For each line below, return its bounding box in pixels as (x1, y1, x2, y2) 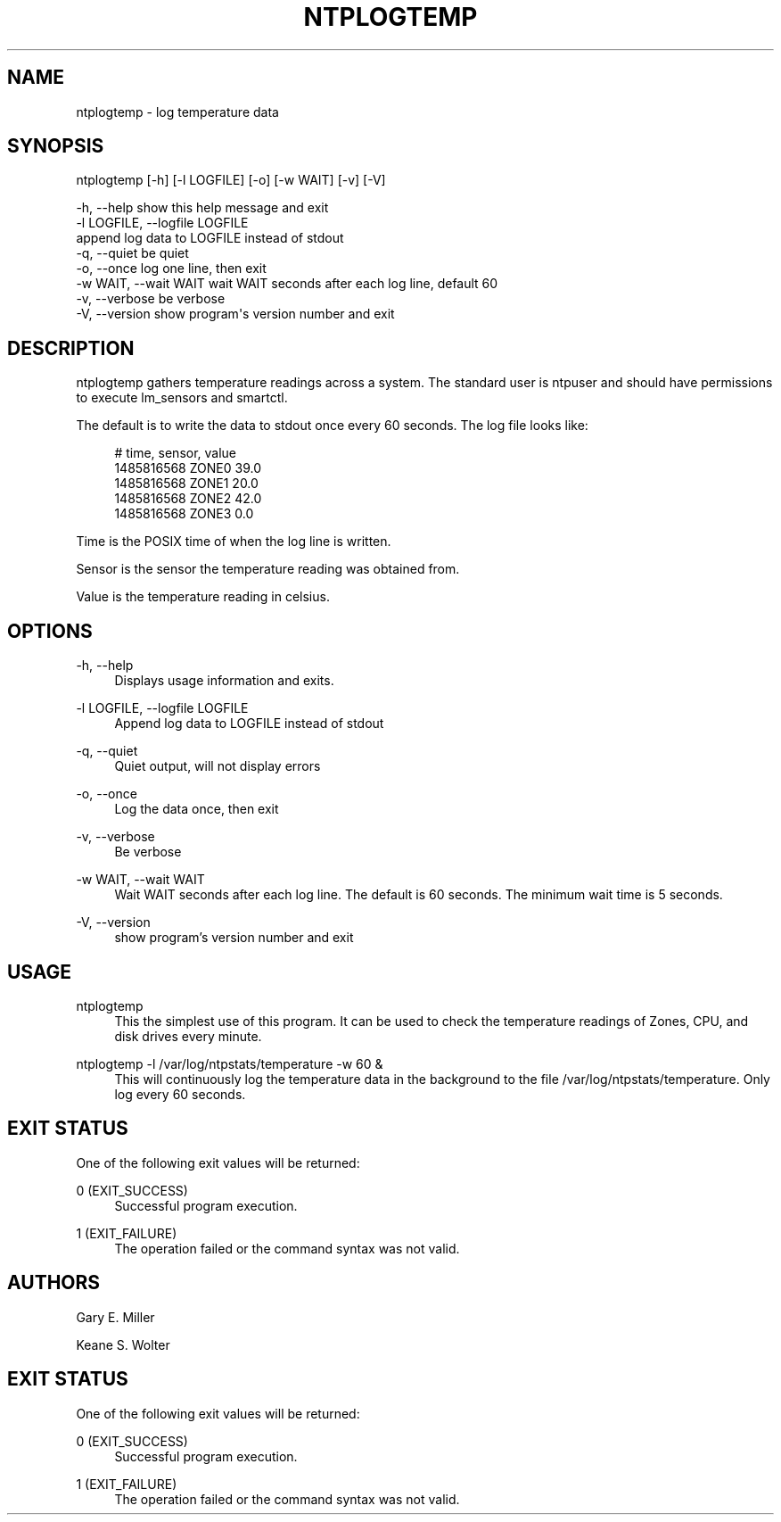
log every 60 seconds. (114, 1086, 246, 1102)
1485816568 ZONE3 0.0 (114, 506, 254, 522)
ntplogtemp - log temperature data (76, 103, 279, 120)
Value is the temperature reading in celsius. (76, 589, 330, 605)
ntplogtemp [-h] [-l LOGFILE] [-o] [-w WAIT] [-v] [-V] (76, 172, 386, 188)
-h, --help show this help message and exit (76, 200, 329, 216)
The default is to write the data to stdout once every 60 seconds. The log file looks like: (76, 418, 588, 434)
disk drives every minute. (114, 1028, 262, 1044)
